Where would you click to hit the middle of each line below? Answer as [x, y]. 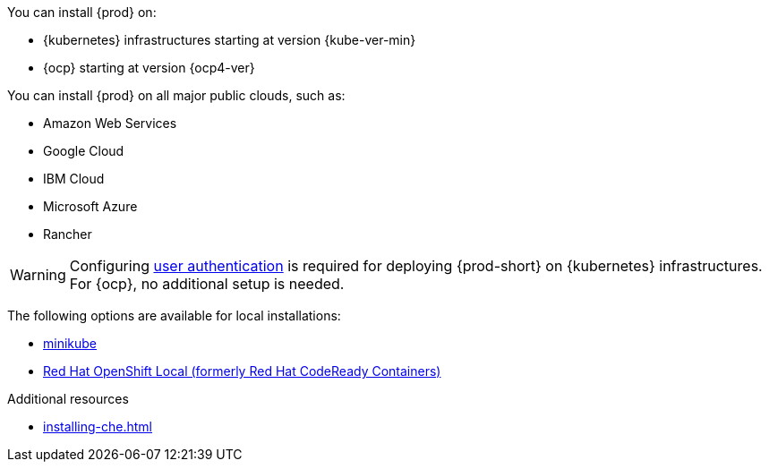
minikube [70, 343]
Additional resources [68, 399]
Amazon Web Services [110, 123]
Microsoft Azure [90, 206]
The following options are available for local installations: [174, 316]
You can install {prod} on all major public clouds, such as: [176, 95]
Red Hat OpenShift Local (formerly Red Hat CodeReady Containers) [242, 371]
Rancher [68, 234]
